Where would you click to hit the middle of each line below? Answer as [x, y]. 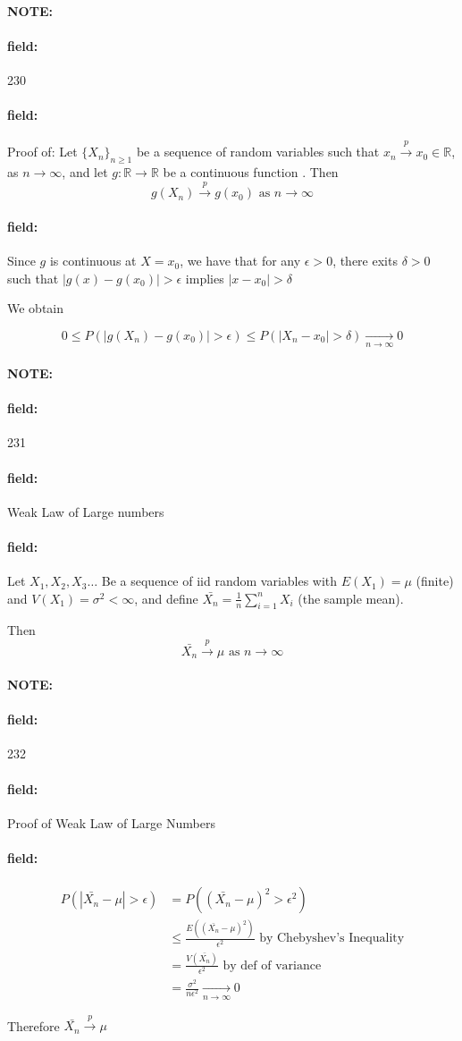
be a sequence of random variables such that [258, 152]
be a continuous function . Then [251, 171]
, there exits [365, 261]
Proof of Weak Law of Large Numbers [111, 822]
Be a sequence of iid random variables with [219, 581]
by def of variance [272, 965]
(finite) [435, 581]
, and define [166, 598]
